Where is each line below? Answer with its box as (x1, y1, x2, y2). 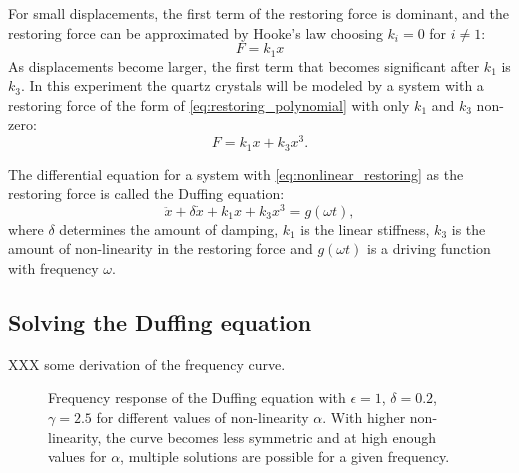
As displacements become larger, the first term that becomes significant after (8, 55, 480, 76)
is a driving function (367, 238, 491, 259)
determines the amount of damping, (59, 218, 279, 239)
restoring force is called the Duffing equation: (8, 183, 285, 204)
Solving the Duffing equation (8, 306, 312, 337)
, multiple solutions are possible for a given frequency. (120, 446, 450, 467)
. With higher (322, 406, 406, 427)
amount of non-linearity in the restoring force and (8, 238, 313, 259)
